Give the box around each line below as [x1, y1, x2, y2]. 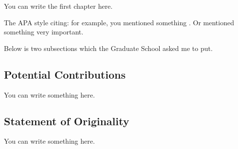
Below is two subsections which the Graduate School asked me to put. [4, 43, 213, 53]
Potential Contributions [4, 66, 126, 82]
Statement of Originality [4, 113, 129, 128]
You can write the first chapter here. [4, 1, 113, 11]
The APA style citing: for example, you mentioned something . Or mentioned [4, 17, 234, 27]
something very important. [4, 27, 84, 37]
